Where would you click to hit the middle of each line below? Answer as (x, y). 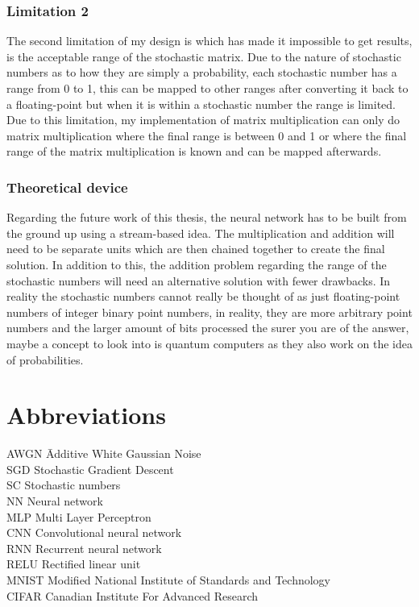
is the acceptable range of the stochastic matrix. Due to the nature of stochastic (204, 56)
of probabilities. (45, 359)
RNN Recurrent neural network (84, 548)
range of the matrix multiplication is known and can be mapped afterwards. (194, 151)
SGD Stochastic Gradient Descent (90, 469)
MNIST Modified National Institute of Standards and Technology (168, 580)
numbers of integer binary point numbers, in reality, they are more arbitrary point (209, 312)
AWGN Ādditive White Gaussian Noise (104, 453)
